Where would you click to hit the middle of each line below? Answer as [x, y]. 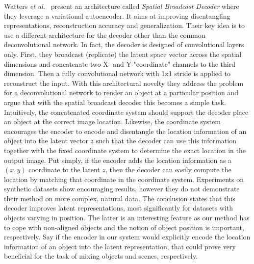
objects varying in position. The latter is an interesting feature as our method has [127, 218]
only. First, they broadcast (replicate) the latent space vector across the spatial [123, 54]
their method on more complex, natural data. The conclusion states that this [120, 198]
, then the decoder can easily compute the [168, 170]
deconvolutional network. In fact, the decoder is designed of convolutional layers [124, 44]
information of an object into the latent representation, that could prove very [120, 246]
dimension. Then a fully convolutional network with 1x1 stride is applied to [117, 73]
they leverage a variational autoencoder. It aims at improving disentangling [117, 15]
